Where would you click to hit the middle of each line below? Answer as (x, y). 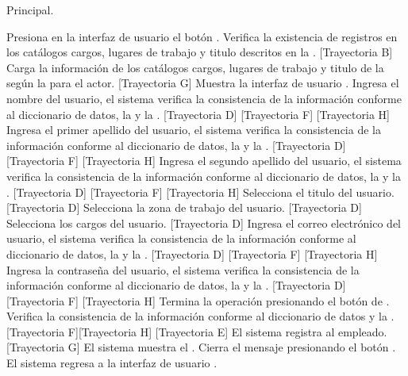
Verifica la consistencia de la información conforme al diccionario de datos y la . (200, 316)
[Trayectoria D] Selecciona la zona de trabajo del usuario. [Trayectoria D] (184, 207)
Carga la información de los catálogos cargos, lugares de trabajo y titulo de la (195, 67)
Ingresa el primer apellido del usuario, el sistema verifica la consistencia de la (194, 130)
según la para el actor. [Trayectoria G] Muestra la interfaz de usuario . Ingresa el (203, 83)
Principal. (30, 10)
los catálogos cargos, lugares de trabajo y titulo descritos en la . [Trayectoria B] (200, 52)
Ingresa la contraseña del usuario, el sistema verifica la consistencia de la (183, 269)
